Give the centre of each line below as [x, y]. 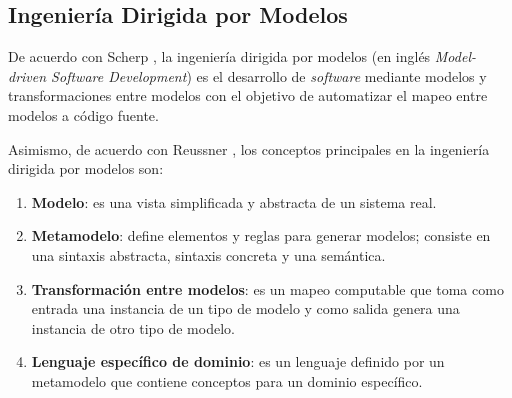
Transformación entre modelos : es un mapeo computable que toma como [267, 288]
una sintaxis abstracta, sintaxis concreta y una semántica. [208, 254]
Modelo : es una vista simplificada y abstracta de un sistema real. [234, 201]
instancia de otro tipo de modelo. [133, 327]
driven [27, 75]
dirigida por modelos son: [86, 168]
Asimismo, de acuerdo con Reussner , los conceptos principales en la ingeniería [249, 148]
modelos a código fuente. [83, 114]
